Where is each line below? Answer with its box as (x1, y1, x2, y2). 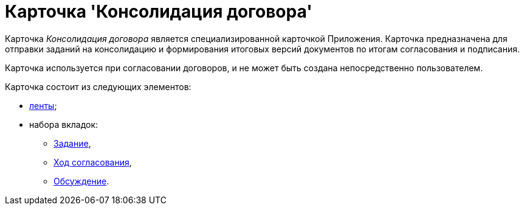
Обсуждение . (53, 175, 109, 186)
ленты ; (29, 100, 57, 111)
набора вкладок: (29, 119, 98, 130)
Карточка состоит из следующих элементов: (5, 81, 191, 92)
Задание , (53, 138, 91, 149)
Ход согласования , (53, 156, 132, 167)
